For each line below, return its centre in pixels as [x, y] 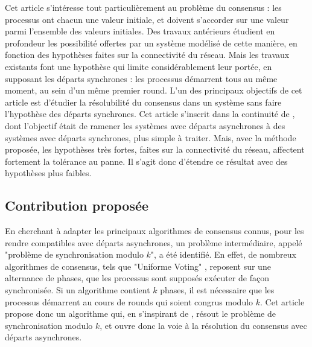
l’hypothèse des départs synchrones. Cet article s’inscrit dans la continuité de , [150, 114]
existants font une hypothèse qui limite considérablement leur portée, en [138, 66]
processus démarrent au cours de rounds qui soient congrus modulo [129, 301]
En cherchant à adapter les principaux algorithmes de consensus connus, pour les [154, 231]
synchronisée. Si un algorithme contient [78, 290]
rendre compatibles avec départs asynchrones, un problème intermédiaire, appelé [154, 242]
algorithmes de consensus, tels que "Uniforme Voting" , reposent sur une [138, 266]
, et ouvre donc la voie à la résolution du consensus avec [203, 325]
